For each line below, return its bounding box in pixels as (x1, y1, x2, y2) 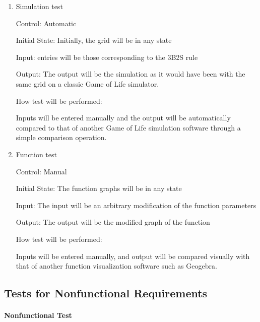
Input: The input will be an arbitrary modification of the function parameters (16, 200, 256, 210)
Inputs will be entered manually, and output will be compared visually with (16, 250, 250, 261)
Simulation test (16, 1, 63, 11)
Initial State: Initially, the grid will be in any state (16, 35, 172, 45)
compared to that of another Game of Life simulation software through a (16, 122, 241, 133)
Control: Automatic (16, 18, 77, 28)
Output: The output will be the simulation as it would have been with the (16, 69, 245, 79)
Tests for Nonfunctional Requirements (4, 285, 208, 301)
